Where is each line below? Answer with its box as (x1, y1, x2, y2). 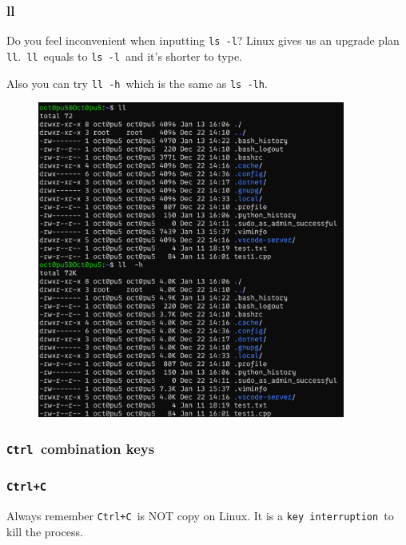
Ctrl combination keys (6, 439, 155, 458)
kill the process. (6, 523, 83, 539)
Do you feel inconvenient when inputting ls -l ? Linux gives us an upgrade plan (6, 32, 400, 49)
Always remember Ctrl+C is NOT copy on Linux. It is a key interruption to (6, 507, 394, 524)
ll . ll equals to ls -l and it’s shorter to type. (6, 47, 243, 64)
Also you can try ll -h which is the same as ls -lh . (6, 74, 268, 91)
